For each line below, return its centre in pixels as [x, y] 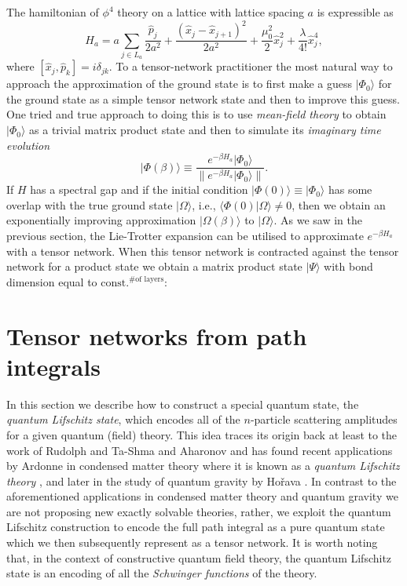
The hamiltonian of [53, 12]
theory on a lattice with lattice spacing [211, 12]
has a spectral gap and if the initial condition [139, 189]
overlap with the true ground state [90, 204]
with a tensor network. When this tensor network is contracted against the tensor [203, 251]
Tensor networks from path [157, 335]
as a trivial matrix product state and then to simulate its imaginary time [205, 130]
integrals [53, 366]
